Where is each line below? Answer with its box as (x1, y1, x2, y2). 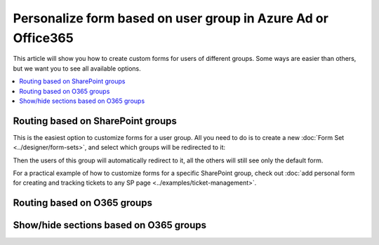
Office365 (13, 30, 74, 45)
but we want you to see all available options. (13, 64, 142, 73)
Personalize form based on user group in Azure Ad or (13, 10, 329, 26)
